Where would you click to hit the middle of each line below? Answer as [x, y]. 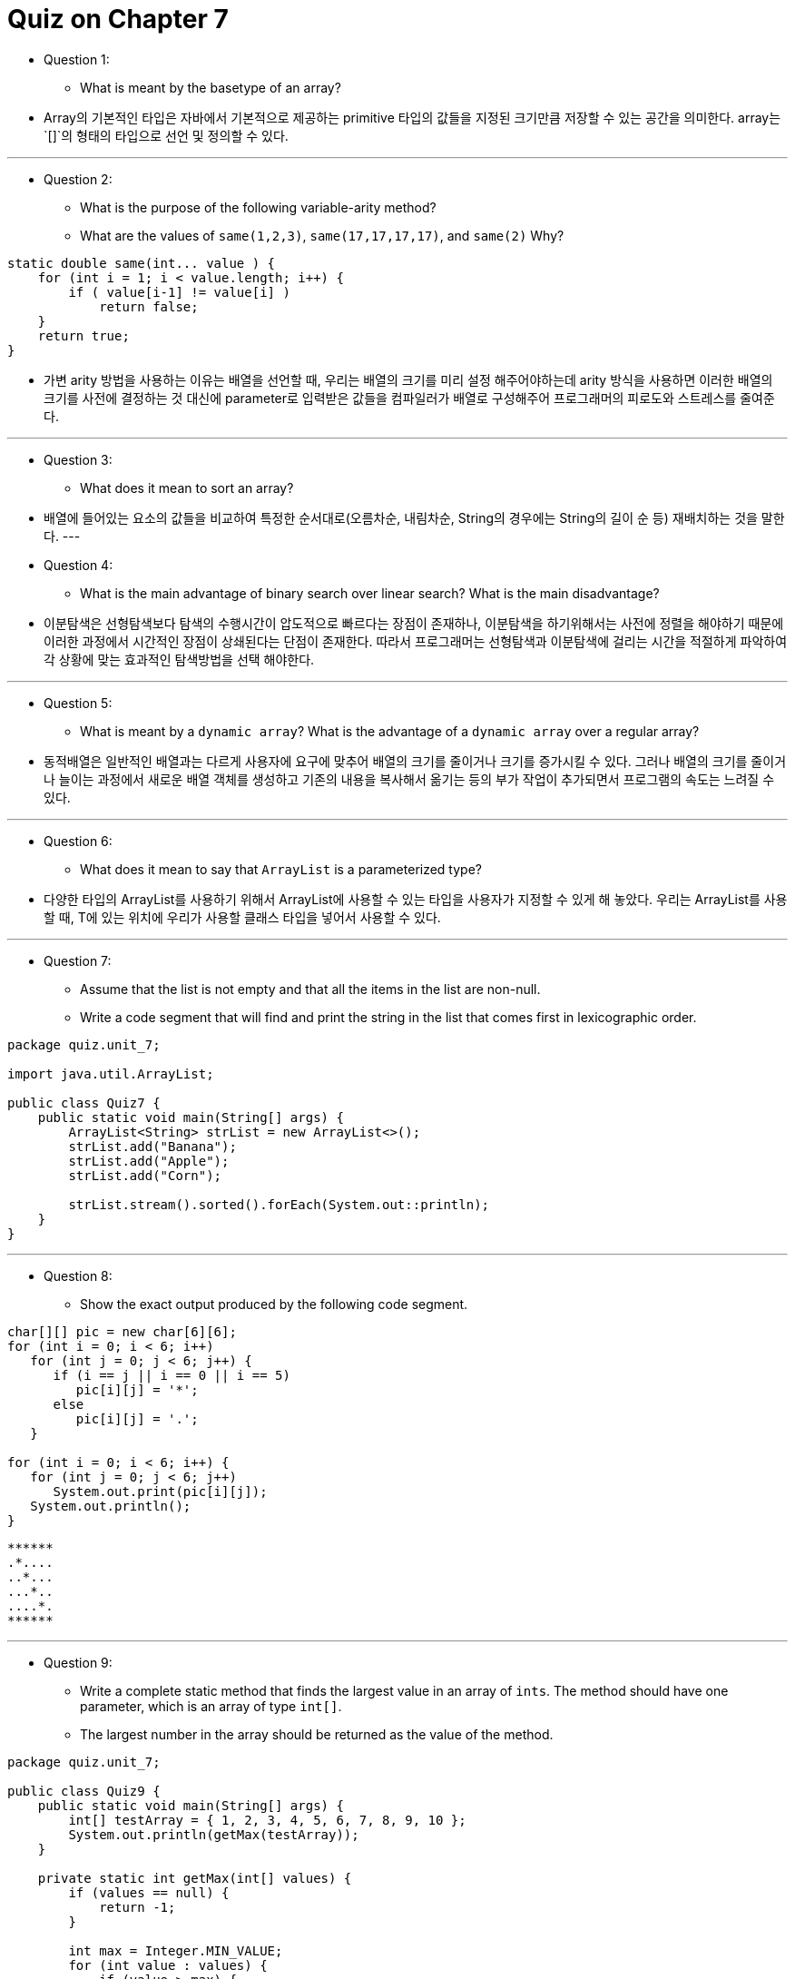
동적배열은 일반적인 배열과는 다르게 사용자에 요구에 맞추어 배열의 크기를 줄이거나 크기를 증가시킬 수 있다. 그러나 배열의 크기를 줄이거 [415, 761]
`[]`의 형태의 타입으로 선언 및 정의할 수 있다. [166, 135]
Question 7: [78, 960]
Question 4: [79, 565]
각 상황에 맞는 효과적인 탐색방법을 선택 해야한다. [179, 659]
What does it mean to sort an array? [187, 487]
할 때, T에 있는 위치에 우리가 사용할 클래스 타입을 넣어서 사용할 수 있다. [242, 917]
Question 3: [78, 459]
